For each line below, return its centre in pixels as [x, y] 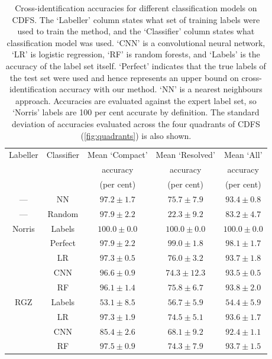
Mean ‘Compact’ [118, 155]
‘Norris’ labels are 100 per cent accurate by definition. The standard [136, 112]
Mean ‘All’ [243, 155]
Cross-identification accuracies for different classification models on [136, 8]
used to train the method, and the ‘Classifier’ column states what [136, 31]
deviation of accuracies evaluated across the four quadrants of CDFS [136, 123]
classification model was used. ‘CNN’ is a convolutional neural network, [136, 42]
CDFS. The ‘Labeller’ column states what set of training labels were [136, 19]
